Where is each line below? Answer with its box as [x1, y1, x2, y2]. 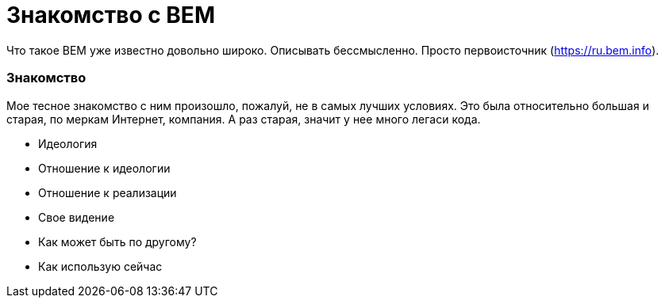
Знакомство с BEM [6, 2, 215, 28]
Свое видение [38, 210, 115, 224]
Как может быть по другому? [38, 234, 197, 249]
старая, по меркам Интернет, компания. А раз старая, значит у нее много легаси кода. [6, 112, 481, 126]
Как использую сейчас [38, 259, 163, 273]
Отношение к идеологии [38, 161, 171, 175]
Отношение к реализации [38, 185, 177, 199]
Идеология [38, 136, 98, 150]
